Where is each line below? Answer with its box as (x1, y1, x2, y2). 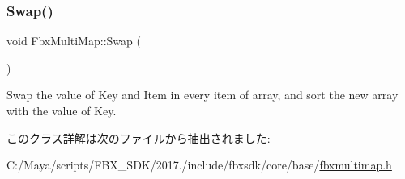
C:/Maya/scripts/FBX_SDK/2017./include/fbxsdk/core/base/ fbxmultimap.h (6, 156, 392, 173)
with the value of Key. (6, 102, 117, 119)
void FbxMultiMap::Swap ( (6, 32, 141, 49)
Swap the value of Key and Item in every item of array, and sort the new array (6, 86, 399, 103)
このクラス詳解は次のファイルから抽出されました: (6, 129, 271, 146)
